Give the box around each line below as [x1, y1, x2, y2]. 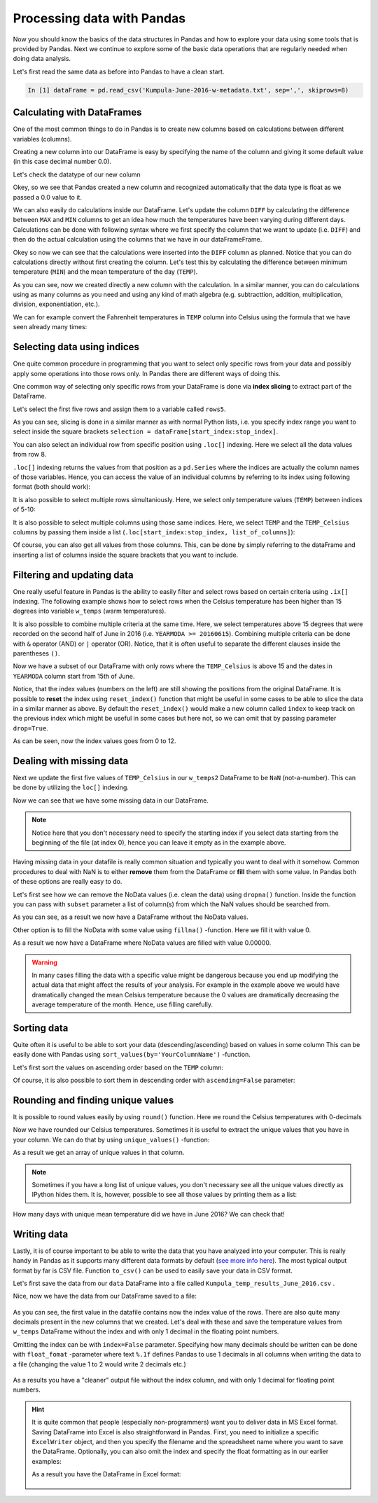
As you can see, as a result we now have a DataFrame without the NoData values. [13, 913, 248, 921]
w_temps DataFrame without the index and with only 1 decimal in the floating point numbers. [13, 1327, 279, 1336]
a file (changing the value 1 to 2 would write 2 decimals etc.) [13, 1359, 187, 1369]
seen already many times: [13, 323, 87, 331]
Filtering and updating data [13, 569, 134, 581]
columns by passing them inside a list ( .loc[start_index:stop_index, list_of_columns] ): [13, 528, 295, 536]
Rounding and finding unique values [13, 1094, 174, 1106]
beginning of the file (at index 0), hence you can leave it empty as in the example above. [31, 838, 286, 847]
